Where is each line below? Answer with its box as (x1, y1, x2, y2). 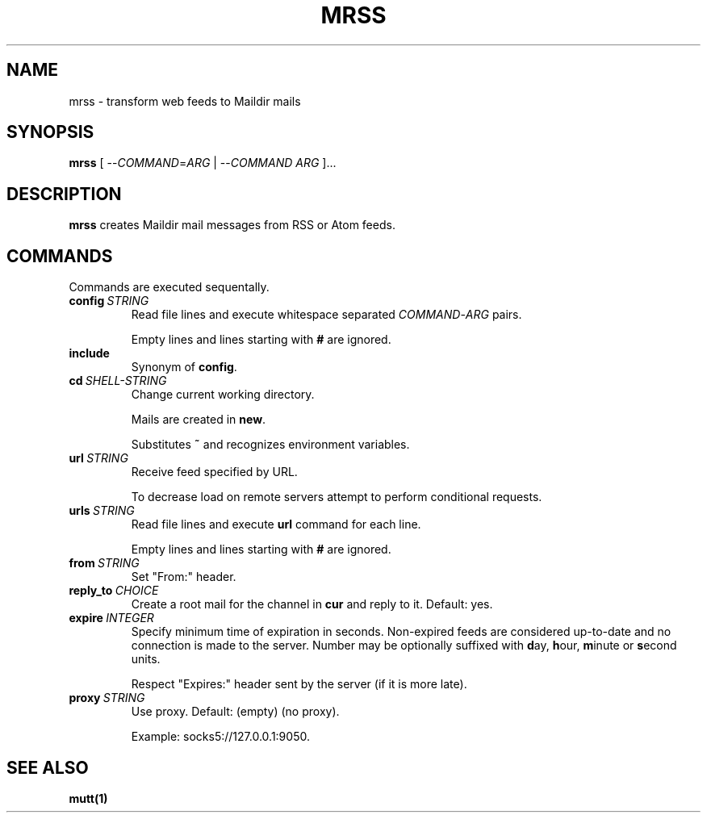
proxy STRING (69, 691, 145, 705)
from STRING (69, 556, 140, 570)
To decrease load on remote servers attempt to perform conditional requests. (131, 490, 542, 504)
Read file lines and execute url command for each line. (131, 517, 421, 532)
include (69, 346, 110, 361)
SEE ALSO (6, 757, 89, 778)
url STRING (69, 451, 128, 466)
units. (131, 652, 161, 666)
